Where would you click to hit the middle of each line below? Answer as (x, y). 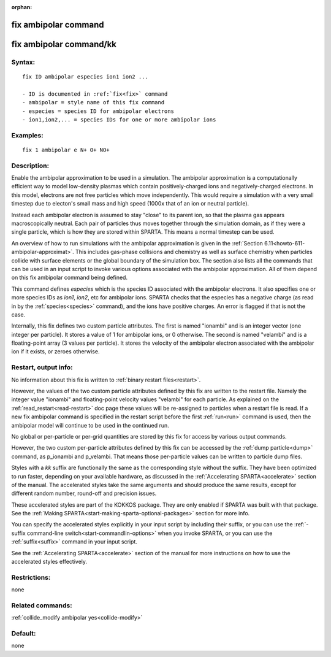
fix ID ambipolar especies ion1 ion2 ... (85, 76)
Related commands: (42, 605)
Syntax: (23, 62)
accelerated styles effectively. (49, 562)
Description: (30, 166)
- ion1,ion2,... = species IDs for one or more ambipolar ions (119, 119)
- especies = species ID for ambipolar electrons (98, 111)
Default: (24, 634)
